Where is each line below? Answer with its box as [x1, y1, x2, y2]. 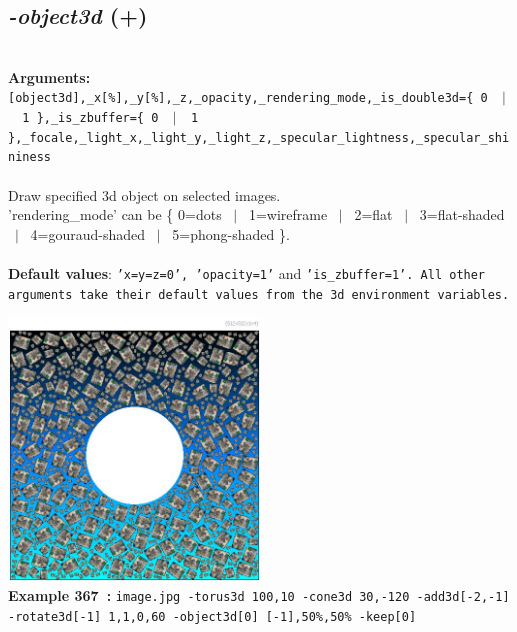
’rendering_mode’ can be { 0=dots [8, 204, 222, 225]
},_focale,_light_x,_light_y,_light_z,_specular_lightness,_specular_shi [8, 130, 510, 145]
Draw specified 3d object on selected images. [8, 184, 281, 205]
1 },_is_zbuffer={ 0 [22, 111, 159, 126]
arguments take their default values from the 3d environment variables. [8, 287, 510, 302]
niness [8, 150, 51, 165]
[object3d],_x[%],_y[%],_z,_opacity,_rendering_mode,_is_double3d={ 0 [8, 91, 488, 106]
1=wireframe [248, 204, 328, 225]
